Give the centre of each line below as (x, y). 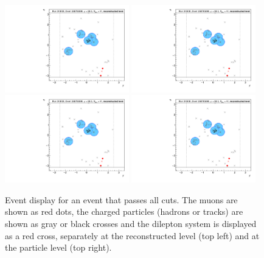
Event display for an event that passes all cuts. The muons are (121, 199)
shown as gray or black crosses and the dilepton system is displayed (131, 224)
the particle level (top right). (58, 247)
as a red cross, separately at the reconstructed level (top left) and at (132, 235)
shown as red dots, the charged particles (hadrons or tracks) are (124, 211)
